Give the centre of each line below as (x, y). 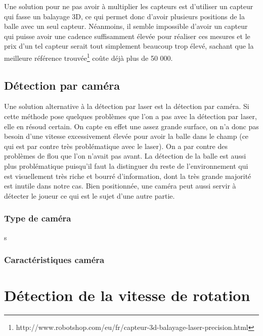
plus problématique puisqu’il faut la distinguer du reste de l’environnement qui (126, 165)
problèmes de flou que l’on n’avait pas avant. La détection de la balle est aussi (125, 156)
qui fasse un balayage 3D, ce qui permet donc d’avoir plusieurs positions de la (124, 16)
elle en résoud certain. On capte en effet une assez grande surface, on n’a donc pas (131, 126)
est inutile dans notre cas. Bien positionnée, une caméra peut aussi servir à (120, 186)
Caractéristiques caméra (54, 260)
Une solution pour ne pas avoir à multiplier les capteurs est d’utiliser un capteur (129, 6)
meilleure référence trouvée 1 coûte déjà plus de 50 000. (89, 57)
